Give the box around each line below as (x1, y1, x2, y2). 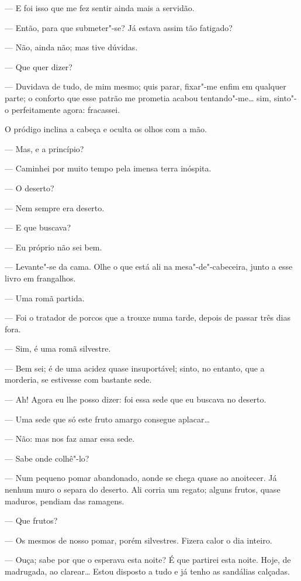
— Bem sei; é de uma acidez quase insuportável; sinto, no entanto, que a (5, 362, 265, 374)
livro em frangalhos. (5, 271, 76, 284)
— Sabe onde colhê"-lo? (5, 452, 89, 464)
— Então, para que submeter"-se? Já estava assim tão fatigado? (5, 21, 233, 33)
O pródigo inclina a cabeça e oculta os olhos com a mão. (5, 123, 207, 135)
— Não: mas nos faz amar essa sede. (5, 432, 135, 445)
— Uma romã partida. (5, 291, 85, 304)
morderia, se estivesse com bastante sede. (5, 373, 152, 386)
